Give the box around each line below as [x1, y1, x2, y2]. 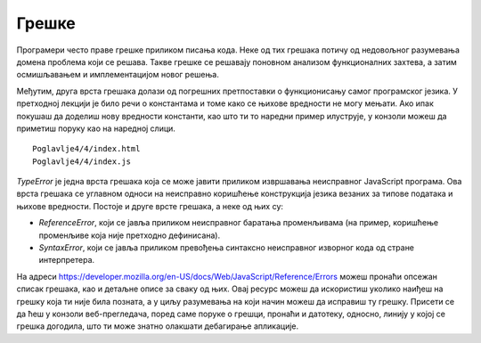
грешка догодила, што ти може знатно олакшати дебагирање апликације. [16, 321, 299, 331]
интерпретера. [38, 255, 95, 265]
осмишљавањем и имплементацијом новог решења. [16, 69, 220, 80]
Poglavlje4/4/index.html [32, 143, 141, 154]
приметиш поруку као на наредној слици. [16, 123, 175, 134]
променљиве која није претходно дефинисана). [38, 230, 221, 241]
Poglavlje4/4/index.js [32, 156, 132, 167]
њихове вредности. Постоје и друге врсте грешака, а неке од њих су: [16, 200, 284, 211]
